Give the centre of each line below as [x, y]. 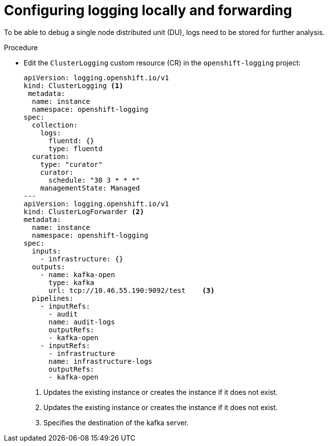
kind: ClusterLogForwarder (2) [84, 211]
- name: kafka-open [78, 274]
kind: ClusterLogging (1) [74, 85]
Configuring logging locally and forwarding [148, 10]
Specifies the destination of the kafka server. [116, 422]
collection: [55, 125]
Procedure [21, 47]
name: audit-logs [82, 322]
